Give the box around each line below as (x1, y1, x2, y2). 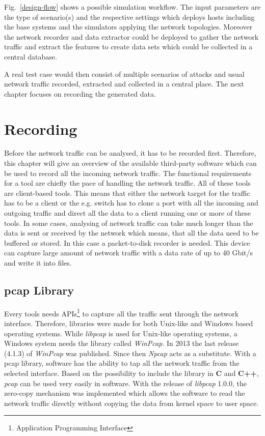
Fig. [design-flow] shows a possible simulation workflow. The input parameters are (4, 2, 261, 12)
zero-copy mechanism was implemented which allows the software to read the (4, 388, 245, 398)
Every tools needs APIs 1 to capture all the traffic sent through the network (4, 306, 239, 318)
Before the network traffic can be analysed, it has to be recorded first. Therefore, (4, 148, 256, 158)
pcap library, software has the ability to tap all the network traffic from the (4, 358, 240, 368)
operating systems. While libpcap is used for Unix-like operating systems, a (4, 328, 237, 338)
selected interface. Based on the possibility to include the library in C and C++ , (4, 368, 259, 379)
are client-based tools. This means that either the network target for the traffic (4, 187, 250, 198)
